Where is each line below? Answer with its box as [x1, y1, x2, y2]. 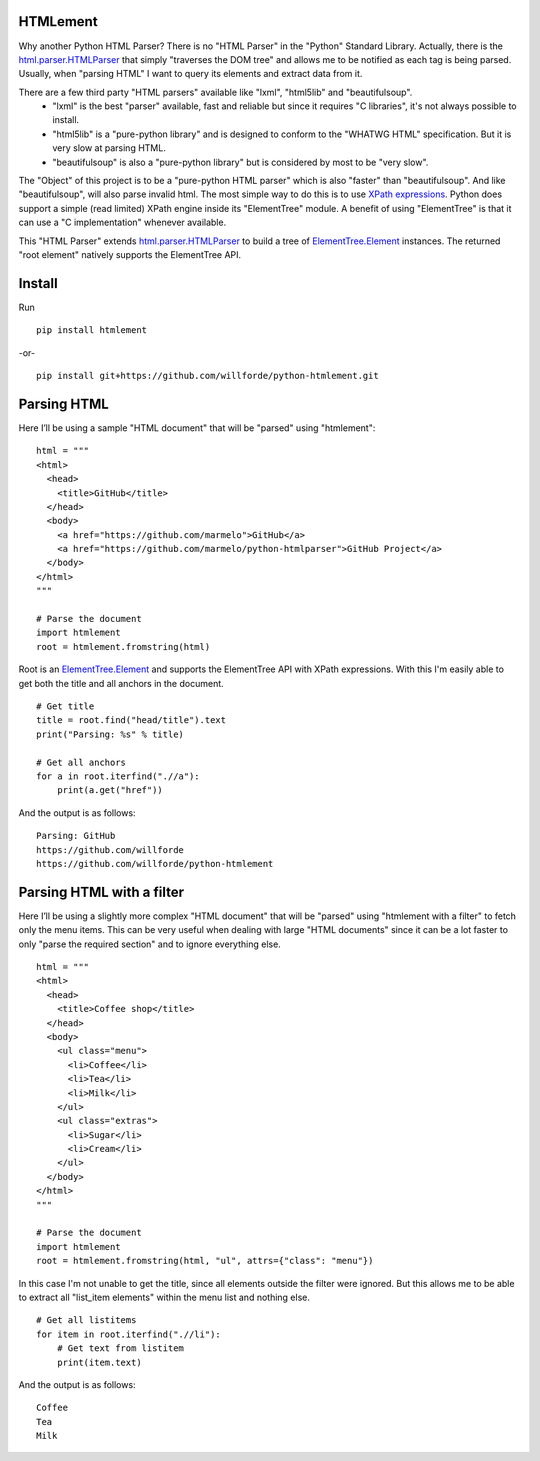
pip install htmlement [36, 325, 148, 336]
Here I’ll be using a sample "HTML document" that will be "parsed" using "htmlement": [18, 421, 376, 434]
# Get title [36, 701, 95, 712]
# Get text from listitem [56, 1343, 185, 1354]
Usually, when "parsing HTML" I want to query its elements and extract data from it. [18, 68, 363, 80]
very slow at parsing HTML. [52, 142, 167, 154]
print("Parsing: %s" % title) [36, 728, 185, 740]
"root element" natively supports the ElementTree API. [18, 248, 242, 260]
